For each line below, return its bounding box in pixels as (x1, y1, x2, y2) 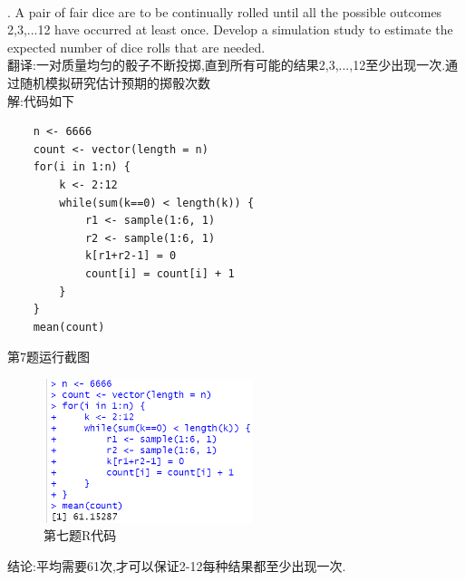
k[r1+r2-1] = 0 (84, 249, 177, 263)
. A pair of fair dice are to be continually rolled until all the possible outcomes (7, 2, 442, 21)
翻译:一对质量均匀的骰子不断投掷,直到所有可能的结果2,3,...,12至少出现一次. (7, 55, 446, 74)
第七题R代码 (44, 526, 117, 545)
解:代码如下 (7, 91, 74, 110)
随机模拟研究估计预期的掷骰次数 (19, 73, 210, 92)
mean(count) (33, 320, 105, 334)
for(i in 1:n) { (33, 160, 131, 174)
